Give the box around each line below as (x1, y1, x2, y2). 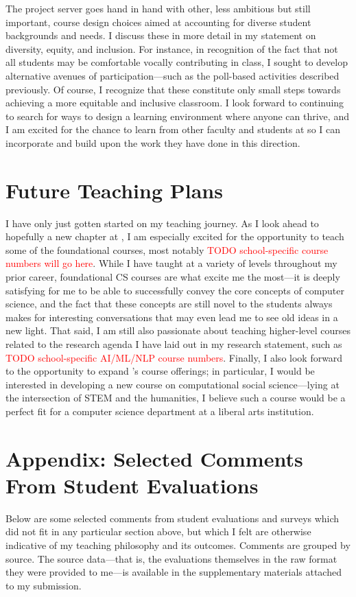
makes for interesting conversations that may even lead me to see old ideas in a (5, 309, 338, 324)
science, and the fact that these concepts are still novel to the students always (5, 296, 333, 311)
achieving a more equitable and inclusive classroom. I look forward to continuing (5, 95, 344, 110)
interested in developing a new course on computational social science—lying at (5, 377, 340, 391)
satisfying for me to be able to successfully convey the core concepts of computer (5, 283, 345, 297)
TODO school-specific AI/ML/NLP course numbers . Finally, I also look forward (5, 350, 343, 364)
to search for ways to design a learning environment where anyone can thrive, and (5, 108, 349, 123)
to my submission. (5, 578, 82, 592)
